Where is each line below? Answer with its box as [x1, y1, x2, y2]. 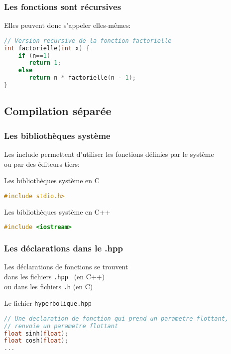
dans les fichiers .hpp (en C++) [4, 271, 105, 281]
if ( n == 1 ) [18, 52, 51, 59]
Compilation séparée [4, 103, 112, 118]
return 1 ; [29, 59, 61, 67]
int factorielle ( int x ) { [4, 44, 90, 52]
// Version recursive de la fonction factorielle [4, 37, 172, 44]
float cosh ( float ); [4, 337, 68, 345]
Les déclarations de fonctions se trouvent [4, 261, 128, 272]
